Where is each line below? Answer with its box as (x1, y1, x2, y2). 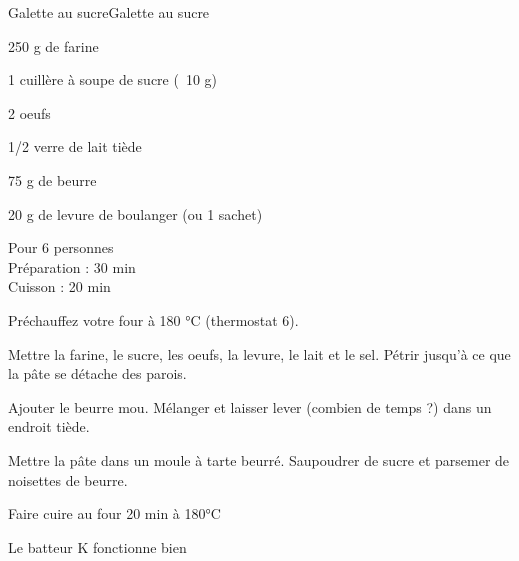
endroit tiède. (8, 416, 90, 437)
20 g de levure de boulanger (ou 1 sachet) (8, 203, 263, 224)
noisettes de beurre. (8, 469, 128, 490)
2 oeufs (8, 102, 51, 123)
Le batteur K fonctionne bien (8, 536, 187, 557)
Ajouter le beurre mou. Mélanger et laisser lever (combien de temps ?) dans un (8, 396, 492, 417)
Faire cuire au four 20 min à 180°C (8, 503, 221, 524)
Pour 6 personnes (8, 237, 114, 258)
